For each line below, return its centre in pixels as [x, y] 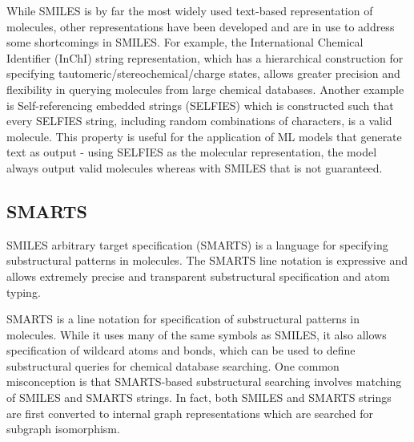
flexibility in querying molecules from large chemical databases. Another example [205, 89]
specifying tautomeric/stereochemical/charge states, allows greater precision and [203, 73]
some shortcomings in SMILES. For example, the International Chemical [185, 42]
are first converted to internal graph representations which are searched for [190, 413]
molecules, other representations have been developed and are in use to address [201, 26]
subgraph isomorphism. [63, 429]
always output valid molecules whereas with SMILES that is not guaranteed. [195, 167]
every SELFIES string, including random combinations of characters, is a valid [199, 121]
